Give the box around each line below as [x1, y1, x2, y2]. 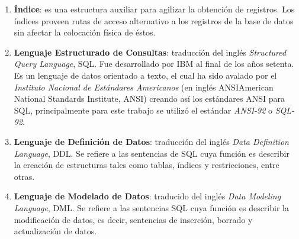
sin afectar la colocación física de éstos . [14, 26, 156, 38]
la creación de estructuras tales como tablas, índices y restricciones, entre [14, 159, 279, 171]
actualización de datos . [14, 225, 97, 237]
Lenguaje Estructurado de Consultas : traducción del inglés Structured [14, 46, 287, 58]
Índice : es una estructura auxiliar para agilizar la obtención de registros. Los [14, 3, 295, 15]
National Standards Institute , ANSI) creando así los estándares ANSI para [14, 92, 285, 105]
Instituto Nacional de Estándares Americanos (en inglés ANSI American [14, 80, 274, 93]
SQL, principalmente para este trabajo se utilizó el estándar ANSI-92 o [14, 104, 273, 116]
